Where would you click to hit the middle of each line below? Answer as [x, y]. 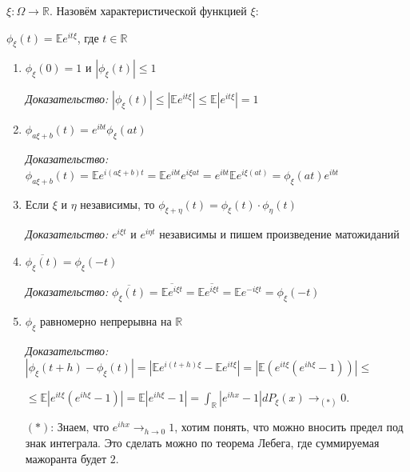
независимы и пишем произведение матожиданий [279, 234]
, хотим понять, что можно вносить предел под [289, 427]
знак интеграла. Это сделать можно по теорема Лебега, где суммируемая [202, 443]
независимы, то [117, 204]
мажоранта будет [66, 458]
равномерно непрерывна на [105, 320]
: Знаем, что [80, 427]
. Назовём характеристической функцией [148, 10]
